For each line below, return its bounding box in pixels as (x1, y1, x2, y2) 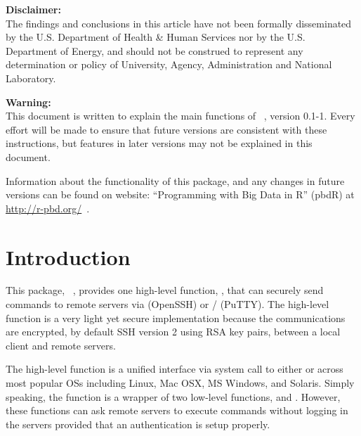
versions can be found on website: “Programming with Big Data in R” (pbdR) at (6, 187, 355, 202)
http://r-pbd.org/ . (6, 200, 90, 215)
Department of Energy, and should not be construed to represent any (6, 43, 303, 58)
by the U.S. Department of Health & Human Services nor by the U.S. (6, 30, 306, 44)
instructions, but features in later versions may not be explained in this (6, 136, 313, 150)
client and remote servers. (6, 338, 116, 352)
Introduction (6, 242, 131, 271)
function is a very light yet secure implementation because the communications (6, 310, 346, 325)
